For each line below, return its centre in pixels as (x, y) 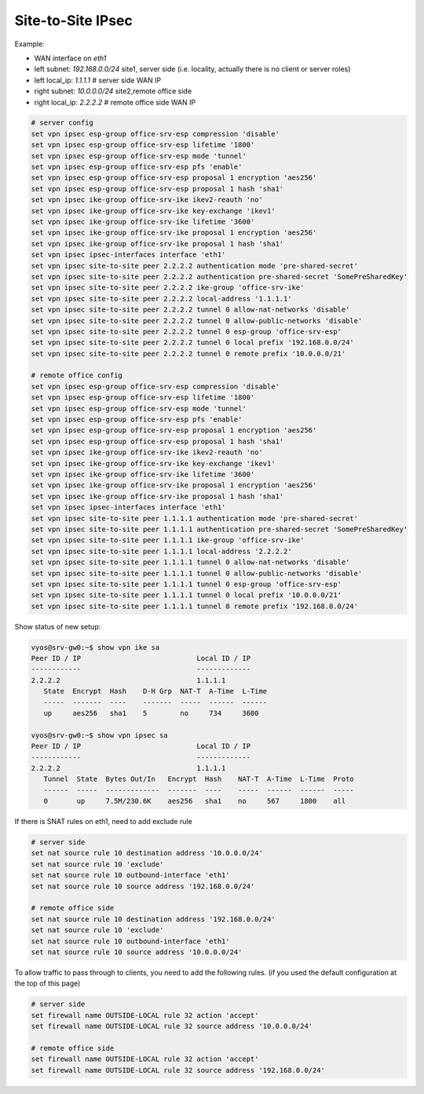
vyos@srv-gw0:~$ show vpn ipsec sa (99, 735)
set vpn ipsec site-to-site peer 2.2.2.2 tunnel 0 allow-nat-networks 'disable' (190, 310)
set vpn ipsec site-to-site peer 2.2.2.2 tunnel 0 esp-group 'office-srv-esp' (186, 331)
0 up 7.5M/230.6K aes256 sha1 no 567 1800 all (195, 801)
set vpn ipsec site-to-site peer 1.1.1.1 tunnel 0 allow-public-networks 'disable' (197, 573)
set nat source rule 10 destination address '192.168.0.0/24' (153, 919)
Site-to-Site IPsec (73, 20)
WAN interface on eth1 (70, 58)
